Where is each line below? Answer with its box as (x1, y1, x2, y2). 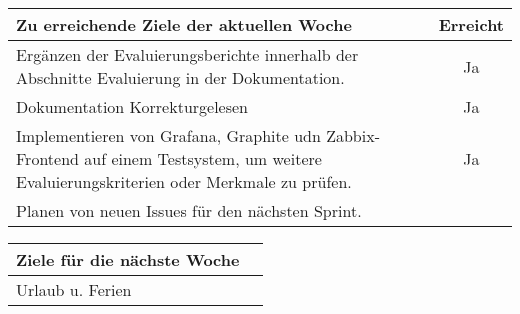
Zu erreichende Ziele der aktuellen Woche (16, 13, 352, 36)
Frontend (16, 147, 79, 170)
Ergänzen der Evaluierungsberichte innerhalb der (16, 43, 359, 66)
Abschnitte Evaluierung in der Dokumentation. (16, 66, 345, 89)
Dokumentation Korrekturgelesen (16, 95, 249, 118)
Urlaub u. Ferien (16, 278, 132, 301)
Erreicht (438, 13, 504, 36)
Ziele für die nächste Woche (16, 248, 240, 271)
